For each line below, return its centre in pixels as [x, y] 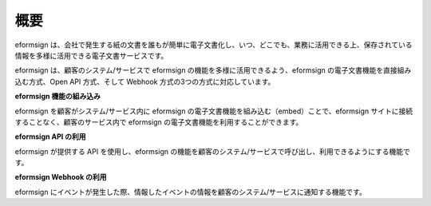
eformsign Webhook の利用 [61, 177]
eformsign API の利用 [51, 137]
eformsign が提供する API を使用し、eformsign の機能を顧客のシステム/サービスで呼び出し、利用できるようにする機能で [213, 151]
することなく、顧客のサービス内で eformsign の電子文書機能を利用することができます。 [159, 122]
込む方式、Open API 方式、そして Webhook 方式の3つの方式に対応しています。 [145, 81]
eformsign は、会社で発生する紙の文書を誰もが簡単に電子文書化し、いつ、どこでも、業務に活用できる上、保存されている [214, 45]
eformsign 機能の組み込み [58, 97]
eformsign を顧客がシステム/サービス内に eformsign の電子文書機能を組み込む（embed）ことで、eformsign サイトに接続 [214, 111]
